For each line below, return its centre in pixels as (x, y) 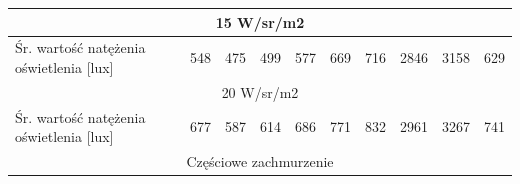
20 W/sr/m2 (260, 91)
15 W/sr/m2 (260, 21)
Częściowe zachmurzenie (260, 161)
